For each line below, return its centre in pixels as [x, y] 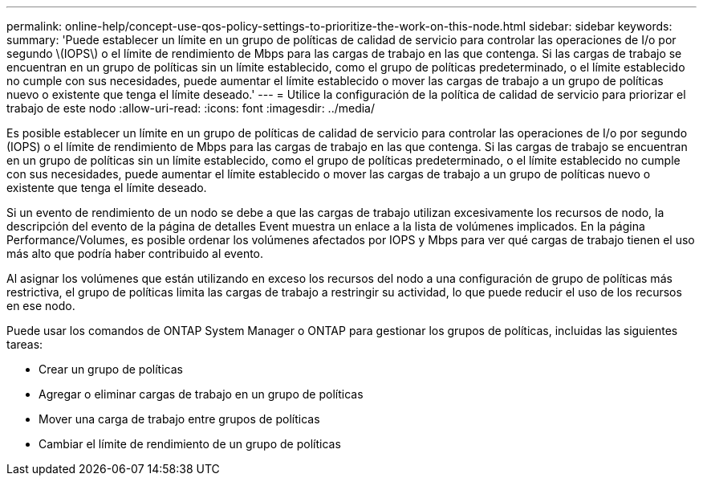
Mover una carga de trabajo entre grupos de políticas [179, 419]
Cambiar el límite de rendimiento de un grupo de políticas [190, 444]
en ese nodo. [41, 306]
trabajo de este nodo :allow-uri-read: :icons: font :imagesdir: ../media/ [191, 108]
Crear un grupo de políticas [111, 369]
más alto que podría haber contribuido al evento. [135, 253]
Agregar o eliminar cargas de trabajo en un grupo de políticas [201, 394]
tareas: [25, 344]
